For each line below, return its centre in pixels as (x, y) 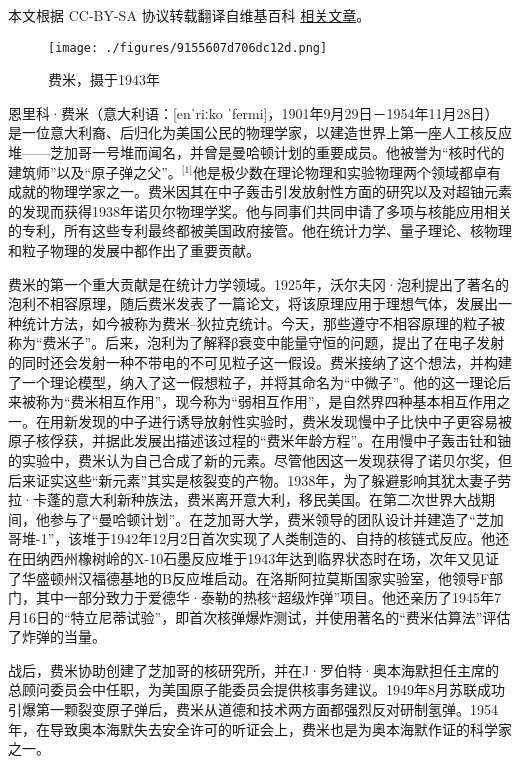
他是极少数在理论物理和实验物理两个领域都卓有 (346, 171)
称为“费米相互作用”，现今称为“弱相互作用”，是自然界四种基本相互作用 (266, 401)
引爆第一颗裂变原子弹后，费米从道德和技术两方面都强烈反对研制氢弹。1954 (253, 709)
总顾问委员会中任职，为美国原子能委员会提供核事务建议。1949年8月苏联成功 (256, 689)
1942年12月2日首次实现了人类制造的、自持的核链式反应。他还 (310, 538)
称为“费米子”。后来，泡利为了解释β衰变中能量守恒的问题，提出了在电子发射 (256, 342)
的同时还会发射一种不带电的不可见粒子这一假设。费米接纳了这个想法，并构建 (260, 361)
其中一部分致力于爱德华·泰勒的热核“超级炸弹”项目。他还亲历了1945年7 (268, 597)
